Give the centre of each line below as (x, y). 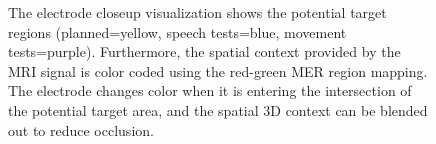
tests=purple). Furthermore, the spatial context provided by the (204, 51)
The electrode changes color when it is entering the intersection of (210, 90)
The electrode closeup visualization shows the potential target (197, 12)
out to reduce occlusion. (81, 129)
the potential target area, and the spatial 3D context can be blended (218, 109)
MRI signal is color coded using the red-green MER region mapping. (218, 70)
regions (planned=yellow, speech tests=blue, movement (177, 31)
